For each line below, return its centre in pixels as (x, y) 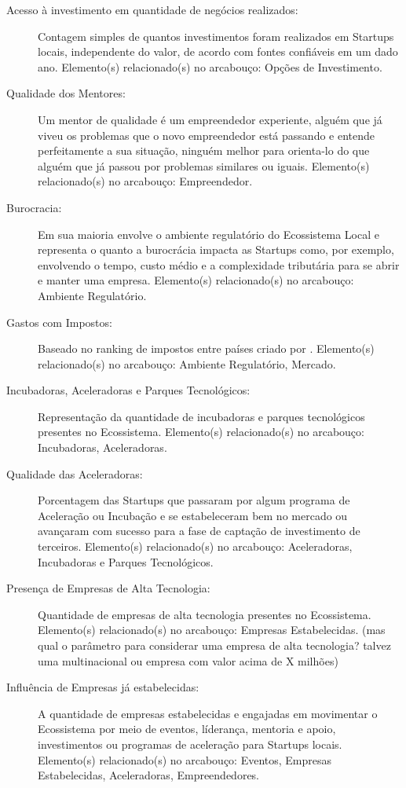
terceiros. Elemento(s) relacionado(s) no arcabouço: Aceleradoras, (195, 546)
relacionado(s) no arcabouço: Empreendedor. (145, 181)
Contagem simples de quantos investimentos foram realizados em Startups (216, 36)
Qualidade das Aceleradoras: (75, 473)
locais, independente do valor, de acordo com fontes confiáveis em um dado (218, 51)
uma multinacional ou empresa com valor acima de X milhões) (188, 660)
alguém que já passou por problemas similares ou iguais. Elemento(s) (204, 165)
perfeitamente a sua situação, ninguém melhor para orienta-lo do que (204, 150)
